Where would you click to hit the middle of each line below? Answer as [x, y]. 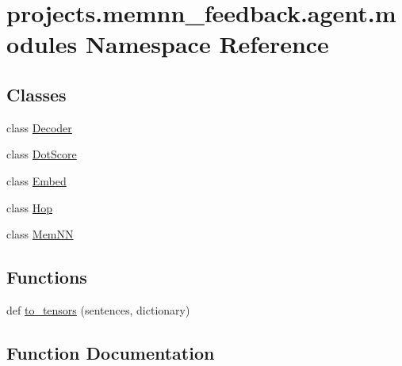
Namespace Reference [207, 44]
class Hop [30, 207]
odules [42, 44]
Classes [36, 94]
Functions [47, 277]
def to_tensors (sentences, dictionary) [98, 309]
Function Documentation [111, 352]
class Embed [36, 180]
